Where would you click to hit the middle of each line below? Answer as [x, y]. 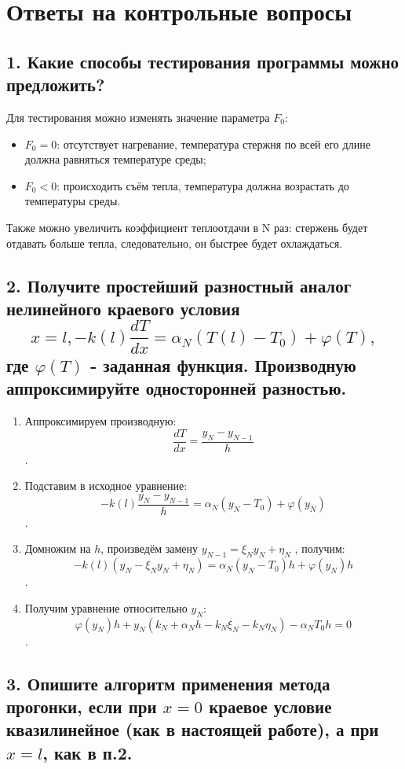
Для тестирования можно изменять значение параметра [138, 117]
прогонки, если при [82, 706]
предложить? [56, 85]
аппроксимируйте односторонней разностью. [177, 388]
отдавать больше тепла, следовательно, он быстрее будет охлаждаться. [175, 243]
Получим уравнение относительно [106, 607]
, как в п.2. [88, 752]
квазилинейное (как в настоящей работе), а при [193, 729]
